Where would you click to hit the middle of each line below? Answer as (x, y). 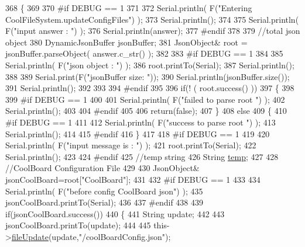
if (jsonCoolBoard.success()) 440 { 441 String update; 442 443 (115, 213)
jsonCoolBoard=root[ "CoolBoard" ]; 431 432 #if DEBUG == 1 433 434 (133, 179)
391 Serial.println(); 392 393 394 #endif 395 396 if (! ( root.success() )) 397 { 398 (150, 88)
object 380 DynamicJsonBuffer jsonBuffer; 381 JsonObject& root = (126, 42)
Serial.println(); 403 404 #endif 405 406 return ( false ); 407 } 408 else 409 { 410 (146, 111)
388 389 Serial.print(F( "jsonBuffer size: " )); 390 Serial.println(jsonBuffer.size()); (148, 76)
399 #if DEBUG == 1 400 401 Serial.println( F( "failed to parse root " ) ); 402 (145, 99)
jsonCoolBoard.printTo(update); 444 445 (78, 225)
